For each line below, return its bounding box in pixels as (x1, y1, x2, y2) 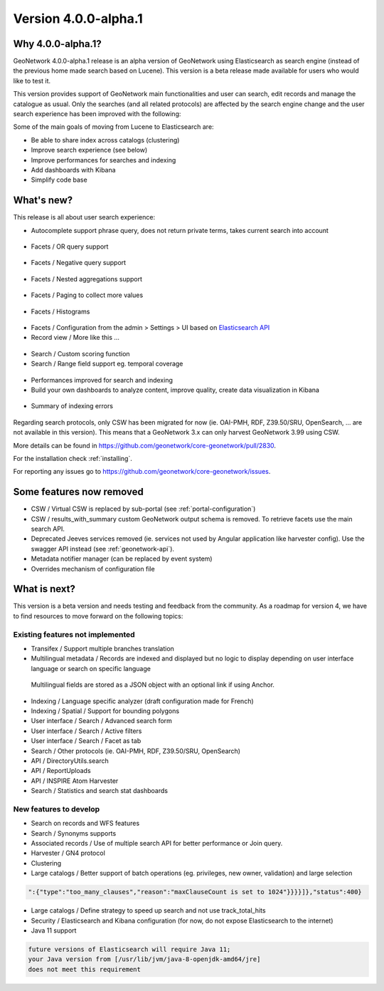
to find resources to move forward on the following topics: (13, 611, 183, 620)
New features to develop (13, 804, 100, 814)
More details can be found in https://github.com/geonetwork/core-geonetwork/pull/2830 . (13, 441, 277, 450)
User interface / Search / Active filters (31, 727, 142, 735)
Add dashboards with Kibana (31, 165, 117, 174)
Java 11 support (31, 926, 77, 935)
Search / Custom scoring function (31, 349, 131, 358)
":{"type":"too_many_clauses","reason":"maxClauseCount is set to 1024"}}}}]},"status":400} (28, 888, 362, 896)
